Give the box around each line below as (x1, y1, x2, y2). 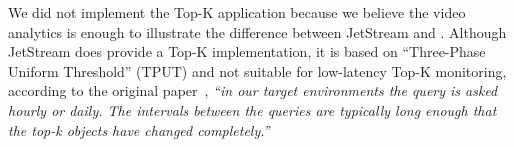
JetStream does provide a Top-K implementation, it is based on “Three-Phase (8, 41, 486, 62)
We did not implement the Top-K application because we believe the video (8, 2, 466, 22)
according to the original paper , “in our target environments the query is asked (8, 80, 498, 101)
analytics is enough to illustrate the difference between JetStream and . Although (8, 21, 507, 42)
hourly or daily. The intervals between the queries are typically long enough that (8, 99, 497, 120)
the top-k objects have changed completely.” (8, 119, 270, 140)
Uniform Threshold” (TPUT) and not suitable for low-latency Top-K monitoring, (8, 60, 507, 81)
